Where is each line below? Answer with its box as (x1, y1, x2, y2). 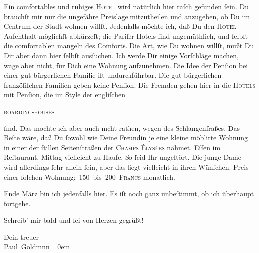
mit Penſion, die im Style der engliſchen (4, 89, 125, 100)
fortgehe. (4, 198, 31, 208)
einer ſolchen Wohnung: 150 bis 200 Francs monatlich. (4, 171, 175, 182)
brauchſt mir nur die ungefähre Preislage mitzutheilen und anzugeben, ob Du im (4, 11, 250, 21)
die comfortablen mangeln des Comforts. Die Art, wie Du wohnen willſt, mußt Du (4, 40, 254, 51)
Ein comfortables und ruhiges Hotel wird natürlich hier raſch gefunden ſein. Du (4, 1, 249, 11)
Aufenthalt (4, 30, 37, 41)
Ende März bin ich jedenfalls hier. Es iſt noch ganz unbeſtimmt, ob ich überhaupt (4, 188, 254, 199)
